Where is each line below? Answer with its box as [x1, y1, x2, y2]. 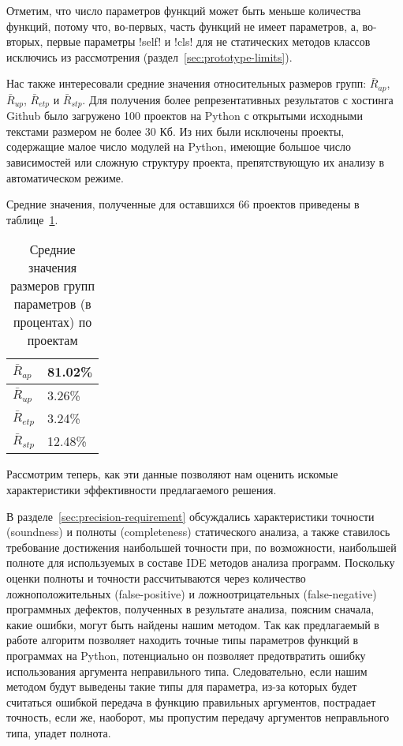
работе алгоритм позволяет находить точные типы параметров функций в [6, 632, 359, 648]
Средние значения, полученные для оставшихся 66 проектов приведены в [6, 196, 360, 212]
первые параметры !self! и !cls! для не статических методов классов [47, 33, 371, 50]
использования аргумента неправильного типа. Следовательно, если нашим [6, 662, 368, 679]
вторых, [6, 33, 43, 50]
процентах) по [13, 313, 92, 332]
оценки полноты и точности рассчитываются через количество [6, 570, 306, 586]
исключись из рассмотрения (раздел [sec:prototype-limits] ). [6, 48, 293, 65]
